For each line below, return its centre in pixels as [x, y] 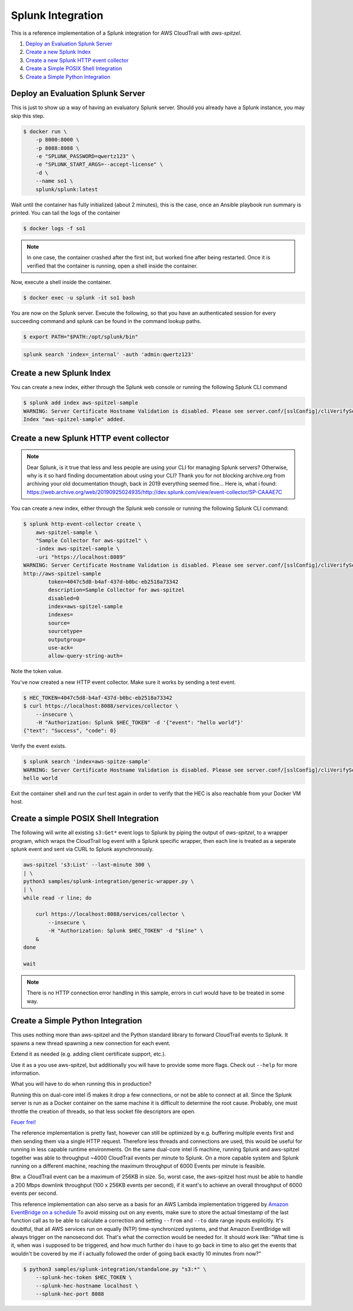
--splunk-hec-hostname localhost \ [87, 1286]
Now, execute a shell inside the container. [61, 282]
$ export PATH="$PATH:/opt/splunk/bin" [81, 337]
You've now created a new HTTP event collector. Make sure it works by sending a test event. [124, 682]
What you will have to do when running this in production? [81, 1084]
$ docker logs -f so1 [54, 228]
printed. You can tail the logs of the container [66, 213]
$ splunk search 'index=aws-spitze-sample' [87, 762]
